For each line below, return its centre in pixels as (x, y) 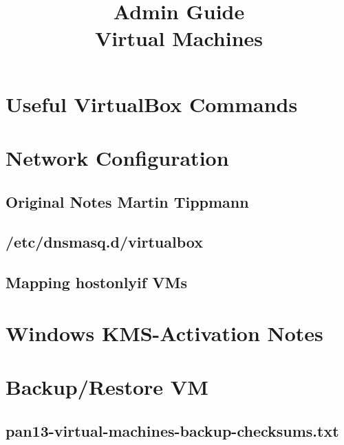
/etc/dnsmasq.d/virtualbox (104, 242)
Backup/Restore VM (107, 387)
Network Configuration (117, 157)
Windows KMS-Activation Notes (164, 333)
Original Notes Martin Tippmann (127, 201)
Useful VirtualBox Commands (152, 104)
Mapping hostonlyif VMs (96, 282)
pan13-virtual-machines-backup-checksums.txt (172, 430)
